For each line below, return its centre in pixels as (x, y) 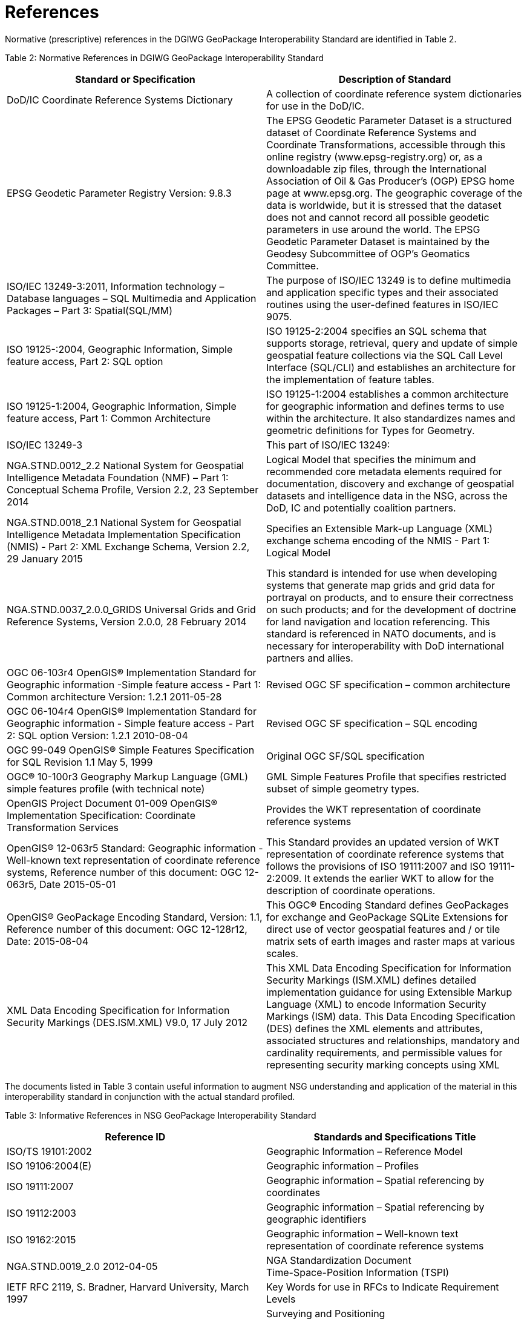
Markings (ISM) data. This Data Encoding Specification (391, 1016)
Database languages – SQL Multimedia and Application (132, 298)
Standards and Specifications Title (395, 1136)
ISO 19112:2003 (41, 1213)
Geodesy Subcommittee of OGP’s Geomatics (368, 253)
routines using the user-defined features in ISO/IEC (382, 304)
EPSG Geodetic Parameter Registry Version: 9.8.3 (119, 193)
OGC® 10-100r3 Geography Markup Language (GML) (128, 776)
